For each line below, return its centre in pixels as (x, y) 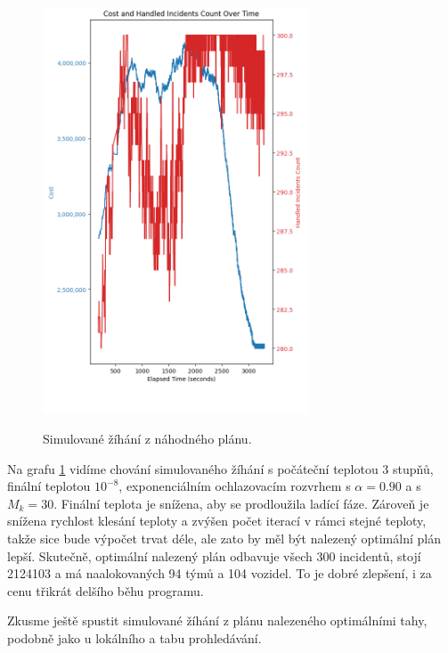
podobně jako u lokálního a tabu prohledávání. (134, 637)
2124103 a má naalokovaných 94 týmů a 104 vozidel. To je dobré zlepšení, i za (220, 573)
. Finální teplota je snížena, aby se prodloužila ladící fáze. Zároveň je (241, 503)
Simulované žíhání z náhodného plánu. (147, 438)
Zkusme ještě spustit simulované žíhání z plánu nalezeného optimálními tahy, (217, 620)
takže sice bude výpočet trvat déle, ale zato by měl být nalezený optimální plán (224, 538)
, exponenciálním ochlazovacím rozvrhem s (235, 486)
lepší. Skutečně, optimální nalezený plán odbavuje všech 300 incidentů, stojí (214, 555)
